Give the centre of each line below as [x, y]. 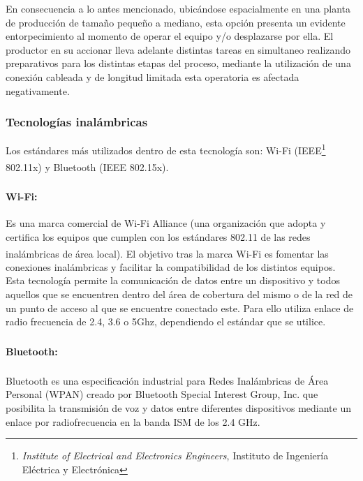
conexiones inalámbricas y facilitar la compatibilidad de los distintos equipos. [171, 266]
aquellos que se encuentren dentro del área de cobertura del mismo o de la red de [179, 294]
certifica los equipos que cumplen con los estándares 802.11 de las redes [158, 236]
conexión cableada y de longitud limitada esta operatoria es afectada [153, 76]
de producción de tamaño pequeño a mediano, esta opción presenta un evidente [176, 22]
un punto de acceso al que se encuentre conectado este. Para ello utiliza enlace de [180, 308]
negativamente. [38, 90]
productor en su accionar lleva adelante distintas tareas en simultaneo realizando [178, 49]
